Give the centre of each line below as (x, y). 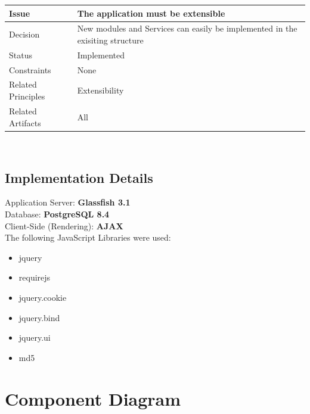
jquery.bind (39, 317)
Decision (24, 34)
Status (21, 55)
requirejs (35, 277)
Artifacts (25, 122)
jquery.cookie (43, 297)
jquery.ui (35, 337)
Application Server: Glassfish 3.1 (68, 202)
